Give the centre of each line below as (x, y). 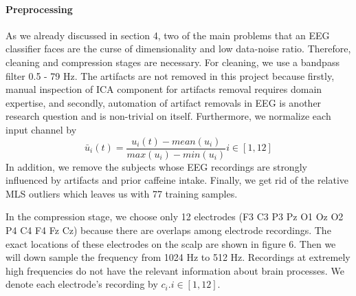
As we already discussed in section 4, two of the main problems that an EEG (168, 35)
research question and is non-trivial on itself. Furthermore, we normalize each (168, 116)
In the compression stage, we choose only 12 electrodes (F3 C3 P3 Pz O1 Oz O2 (175, 216)
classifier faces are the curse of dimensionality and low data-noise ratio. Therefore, (178, 49)
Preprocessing (39, 9)
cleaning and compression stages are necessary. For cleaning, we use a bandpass (173, 62)
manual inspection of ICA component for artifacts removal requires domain (164, 89)
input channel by (41, 129)
